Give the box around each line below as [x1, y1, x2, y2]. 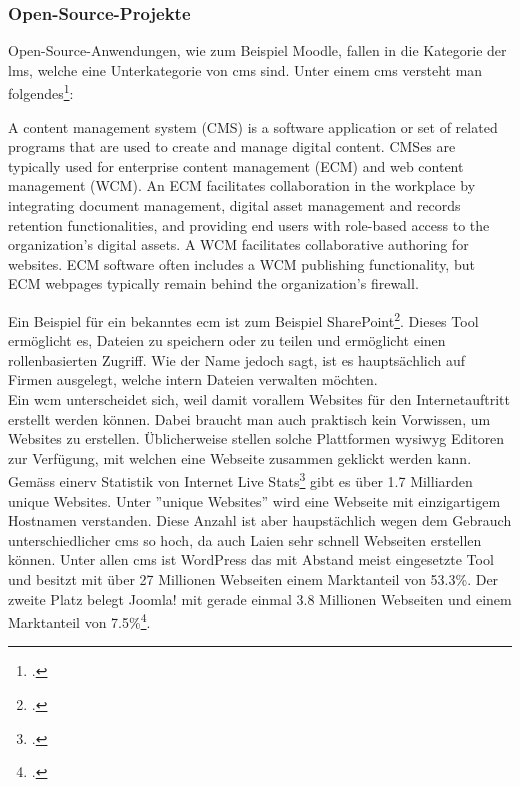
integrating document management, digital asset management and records [8, 195, 461, 216]
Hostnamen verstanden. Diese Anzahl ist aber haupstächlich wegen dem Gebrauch [8, 510, 512, 531]
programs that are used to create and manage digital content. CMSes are [8, 136, 456, 157]
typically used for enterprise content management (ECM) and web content [8, 155, 464, 176]
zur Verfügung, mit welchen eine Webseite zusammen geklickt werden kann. [8, 447, 472, 468]
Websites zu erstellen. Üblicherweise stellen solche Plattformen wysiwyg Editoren [8, 428, 505, 449]
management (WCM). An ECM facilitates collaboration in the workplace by [8, 175, 476, 196]
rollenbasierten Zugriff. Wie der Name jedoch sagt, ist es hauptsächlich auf [8, 349, 466, 370]
